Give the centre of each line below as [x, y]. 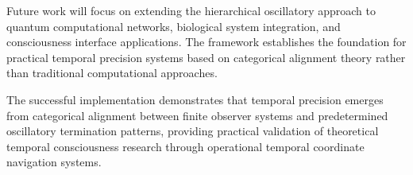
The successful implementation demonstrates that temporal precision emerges [195, 99]
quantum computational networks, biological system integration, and [174, 26]
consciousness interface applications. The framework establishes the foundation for [206, 42]
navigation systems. [54, 162]
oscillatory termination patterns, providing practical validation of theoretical [193, 131]
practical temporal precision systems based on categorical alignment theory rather [206, 57]
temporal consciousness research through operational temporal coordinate [185, 146]
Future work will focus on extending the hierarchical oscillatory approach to [191, 10]
